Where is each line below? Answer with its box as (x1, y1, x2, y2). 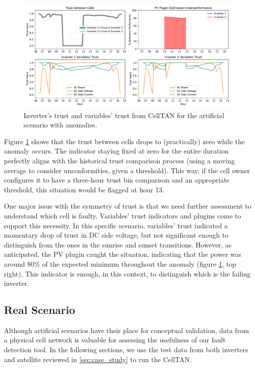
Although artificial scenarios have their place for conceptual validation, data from (4, 325, 249, 335)
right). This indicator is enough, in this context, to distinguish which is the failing (4, 268, 251, 278)
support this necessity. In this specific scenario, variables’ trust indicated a (4, 220, 228, 230)
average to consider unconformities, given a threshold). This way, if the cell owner (4, 165, 250, 175)
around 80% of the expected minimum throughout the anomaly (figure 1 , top (4, 258, 236, 269)
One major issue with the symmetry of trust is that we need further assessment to (4, 201, 252, 211)
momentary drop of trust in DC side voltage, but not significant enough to (4, 230, 228, 240)
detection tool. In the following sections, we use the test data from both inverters (4, 344, 248, 355)
